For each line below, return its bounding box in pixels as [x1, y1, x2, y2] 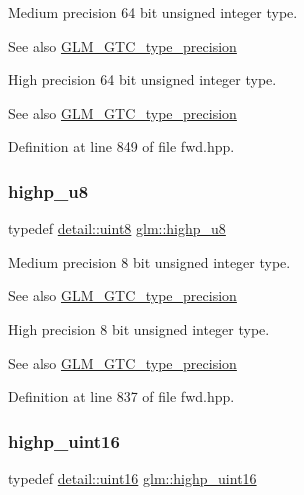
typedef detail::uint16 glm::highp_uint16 [8, 467, 257, 488]
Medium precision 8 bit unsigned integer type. [8, 251, 291, 272]
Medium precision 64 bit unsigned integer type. [8, 2, 298, 22]
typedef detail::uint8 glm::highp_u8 [8, 218, 226, 239]
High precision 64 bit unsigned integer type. [8, 69, 277, 90]
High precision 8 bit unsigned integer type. [8, 318, 270, 339]
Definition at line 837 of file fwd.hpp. [8, 386, 235, 407]
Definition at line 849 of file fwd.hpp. [8, 136, 235, 157]
